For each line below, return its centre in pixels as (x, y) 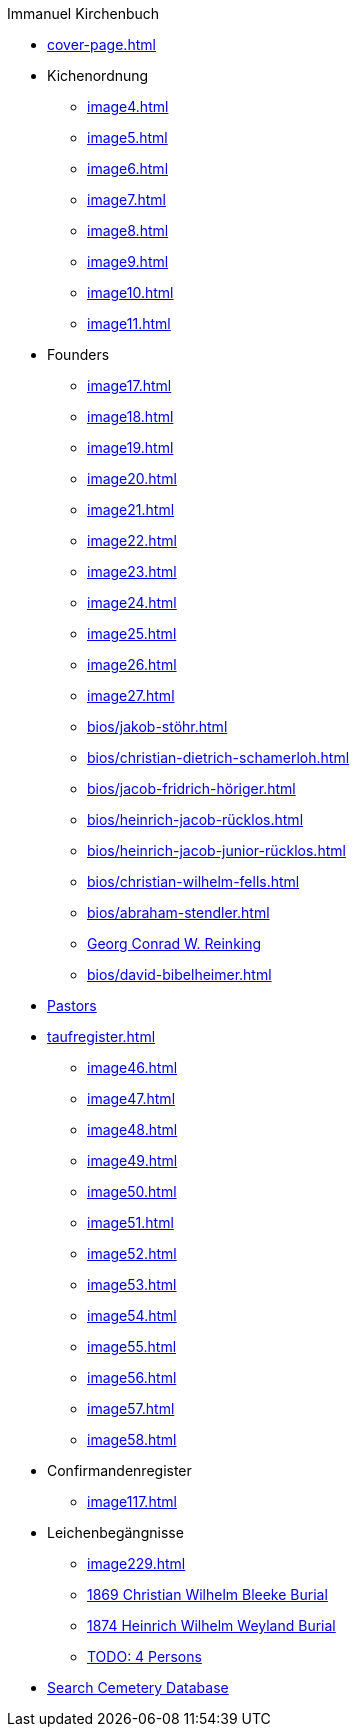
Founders (78, 354)
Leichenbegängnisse (115, 1532)
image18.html (130, 416)
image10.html (130, 292)
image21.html (131, 509)
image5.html (127, 137)
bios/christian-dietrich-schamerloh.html (218, 757)
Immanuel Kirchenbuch (83, 13)
